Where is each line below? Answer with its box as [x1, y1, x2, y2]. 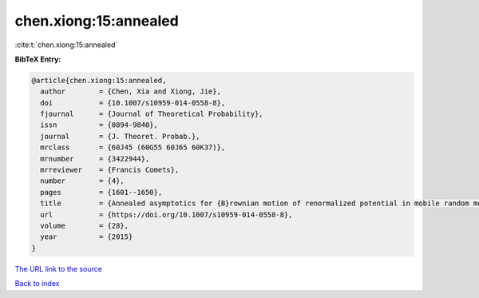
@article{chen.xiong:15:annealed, [31, 76, 167, 85]
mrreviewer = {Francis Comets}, [40, 165, 180, 175]
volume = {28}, [40, 221, 129, 230]
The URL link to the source [14, 264, 103, 273]
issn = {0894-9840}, [40, 121, 159, 129]
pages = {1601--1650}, [40, 188, 163, 197]
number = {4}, [40, 177, 125, 185]
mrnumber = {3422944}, [40, 154, 150, 163]
